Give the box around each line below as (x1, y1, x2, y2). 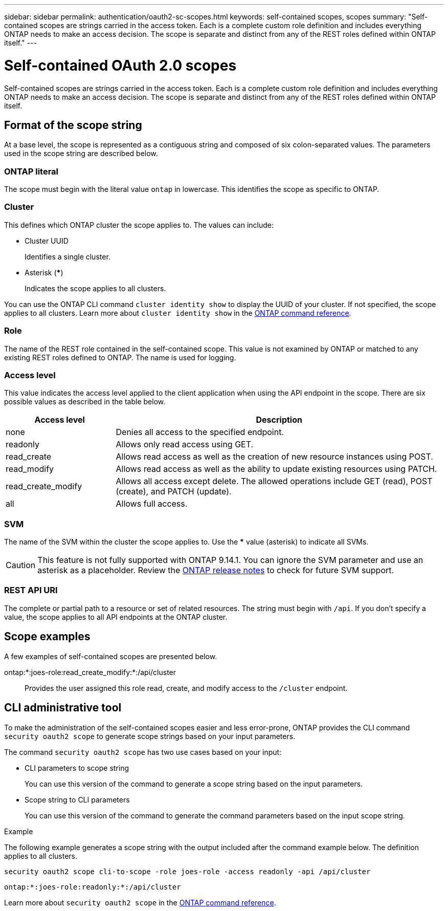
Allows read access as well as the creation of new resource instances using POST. (116, 451, 433, 462)
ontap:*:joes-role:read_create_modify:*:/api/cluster (4, 667, 176, 677)
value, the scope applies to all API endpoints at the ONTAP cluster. (4, 612, 228, 621)
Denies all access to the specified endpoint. (116, 427, 284, 438)
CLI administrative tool (4, 701, 122, 714)
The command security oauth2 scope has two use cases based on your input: (4, 747, 282, 756)
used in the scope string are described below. (4, 149, 158, 158)
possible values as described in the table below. (4, 397, 166, 406)
